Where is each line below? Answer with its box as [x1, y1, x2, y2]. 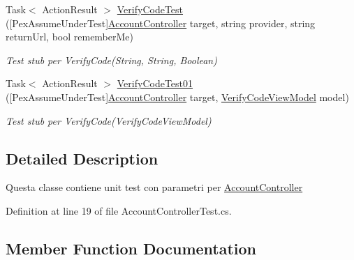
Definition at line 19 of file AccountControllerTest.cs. [6, 203, 232, 217]
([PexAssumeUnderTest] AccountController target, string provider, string [6, 15, 316, 30]
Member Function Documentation [6, 237, 257, 259]
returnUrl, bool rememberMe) [6, 29, 133, 44]
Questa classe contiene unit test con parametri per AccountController [6, 180, 303, 194]
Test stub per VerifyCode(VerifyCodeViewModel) [6, 113, 212, 128]
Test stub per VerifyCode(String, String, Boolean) [6, 52, 217, 67]
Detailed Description [6, 147, 158, 169]
